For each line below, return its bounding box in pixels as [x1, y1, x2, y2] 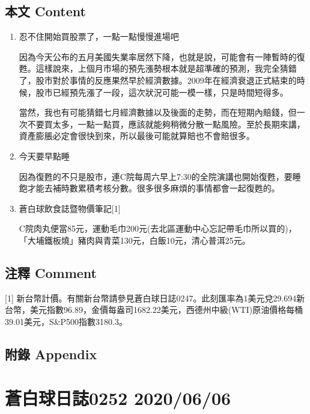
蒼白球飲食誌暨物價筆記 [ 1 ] [19, 202, 121, 214]
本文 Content [5, 2, 86, 20]
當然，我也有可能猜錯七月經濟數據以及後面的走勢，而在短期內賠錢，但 [19, 106, 297, 119]
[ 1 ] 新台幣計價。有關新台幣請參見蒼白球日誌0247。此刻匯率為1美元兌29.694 [5, 291, 297, 304]
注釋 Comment [5, 263, 97, 282]
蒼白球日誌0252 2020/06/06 [5, 386, 231, 410]
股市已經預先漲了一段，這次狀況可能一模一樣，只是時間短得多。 [35, 85, 288, 98]
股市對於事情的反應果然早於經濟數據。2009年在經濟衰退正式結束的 [35, 73, 297, 86]
